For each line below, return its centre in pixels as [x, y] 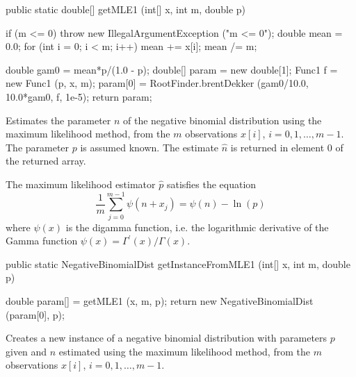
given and [26, 351]
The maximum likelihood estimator [81, 184]
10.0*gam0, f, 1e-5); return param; [79, 96]
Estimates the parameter [58, 120]
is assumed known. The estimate [149, 147]
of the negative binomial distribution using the [222, 120]
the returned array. [46, 161]
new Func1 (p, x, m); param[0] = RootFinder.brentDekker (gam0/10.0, [157, 83]
